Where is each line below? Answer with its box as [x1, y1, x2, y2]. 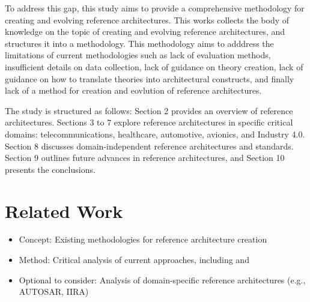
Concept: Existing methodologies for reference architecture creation [19, 233, 267, 246]
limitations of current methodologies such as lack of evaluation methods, [5, 49, 271, 61]
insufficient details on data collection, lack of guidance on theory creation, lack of [5, 60, 303, 73]
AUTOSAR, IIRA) [19, 285, 89, 298]
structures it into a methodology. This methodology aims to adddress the [5, 37, 274, 49]
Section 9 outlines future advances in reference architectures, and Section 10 [5, 151, 285, 164]
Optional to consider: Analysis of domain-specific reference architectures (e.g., [19, 273, 306, 286]
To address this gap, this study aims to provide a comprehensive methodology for [5, 2, 305, 14]
